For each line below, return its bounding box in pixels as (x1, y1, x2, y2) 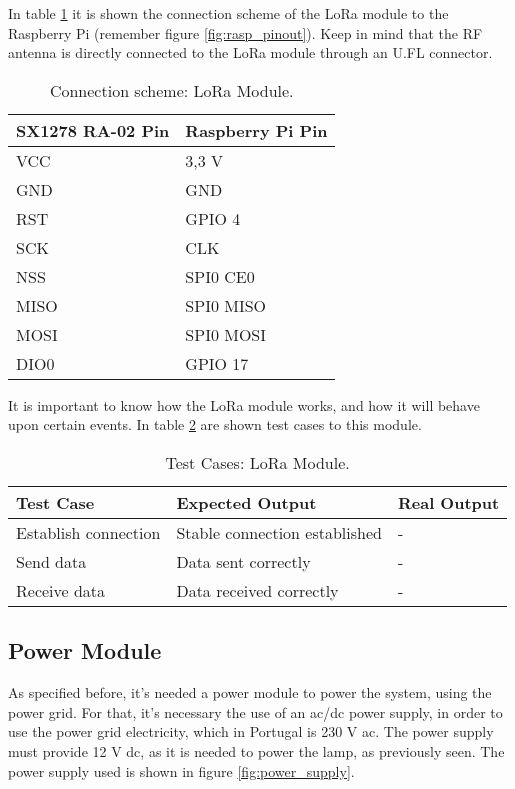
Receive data (16, 578, 106, 602)
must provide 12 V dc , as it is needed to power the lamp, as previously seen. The (8, 740, 505, 761)
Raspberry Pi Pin (185, 118, 328, 142)
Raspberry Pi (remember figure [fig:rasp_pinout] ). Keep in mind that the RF (8, 22, 483, 43)
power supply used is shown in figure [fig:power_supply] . (8, 760, 355, 781)
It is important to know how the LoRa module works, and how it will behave (8, 394, 480, 415)
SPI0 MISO (185, 293, 267, 317)
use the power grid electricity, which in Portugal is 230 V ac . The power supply (8, 721, 494, 742)
